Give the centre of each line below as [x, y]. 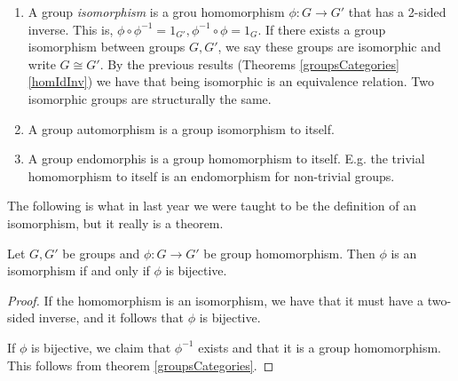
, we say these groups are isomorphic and [329, 47]
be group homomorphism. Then [289, 253]
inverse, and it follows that [111, 317]
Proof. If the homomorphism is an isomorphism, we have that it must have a [215, 300]
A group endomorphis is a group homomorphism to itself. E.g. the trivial [226, 159]
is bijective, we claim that [101, 347]
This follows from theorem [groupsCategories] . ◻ [141, 365]
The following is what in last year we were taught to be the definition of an [212, 206]
